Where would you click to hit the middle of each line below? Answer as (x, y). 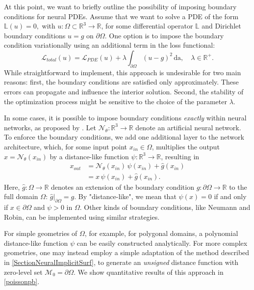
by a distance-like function (89, 156)
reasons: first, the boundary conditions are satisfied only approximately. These (121, 82)
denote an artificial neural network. (188, 127)
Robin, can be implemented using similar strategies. (82, 217)
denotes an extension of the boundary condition (123, 187)
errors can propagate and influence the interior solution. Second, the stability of (124, 91)
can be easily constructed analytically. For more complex (162, 243)
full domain (21, 196)
